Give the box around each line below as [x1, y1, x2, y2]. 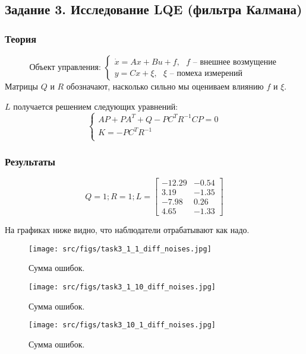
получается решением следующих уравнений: [13, 100, 178, 112]
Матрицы [5, 80, 38, 92]
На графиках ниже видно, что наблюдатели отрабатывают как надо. [5, 224, 250, 236]
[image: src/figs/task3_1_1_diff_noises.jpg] [29, 244, 212, 253]
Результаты [5, 154, 56, 168]
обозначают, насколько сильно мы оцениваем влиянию [66, 80, 264, 92]
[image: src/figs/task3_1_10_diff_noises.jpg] [29, 282, 216, 291]
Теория [5, 31, 37, 46]
